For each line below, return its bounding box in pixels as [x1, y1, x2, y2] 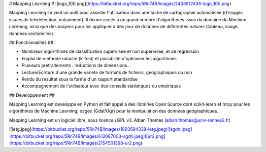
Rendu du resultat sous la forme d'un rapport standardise [21, 76, 138, 82]
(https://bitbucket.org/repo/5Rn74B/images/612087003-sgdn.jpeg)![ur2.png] [9, 133, 166, 139]
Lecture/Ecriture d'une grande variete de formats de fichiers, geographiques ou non [21, 69, 192, 75]
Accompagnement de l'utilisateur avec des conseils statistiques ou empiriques [21, 83, 181, 89]
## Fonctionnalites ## [9, 39, 54, 45]
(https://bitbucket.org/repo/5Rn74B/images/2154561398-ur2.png [9, 140, 141, 146]
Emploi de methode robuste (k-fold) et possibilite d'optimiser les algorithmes [21, 55, 177, 61]
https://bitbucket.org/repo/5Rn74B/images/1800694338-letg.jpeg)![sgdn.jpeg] [33, 126, 192, 132]
